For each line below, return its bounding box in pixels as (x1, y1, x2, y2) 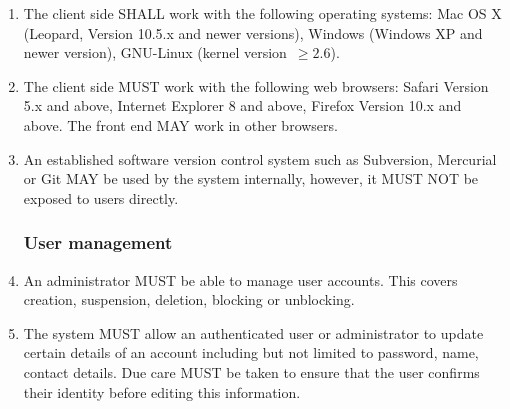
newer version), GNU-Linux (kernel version (23, 42, 287, 63)
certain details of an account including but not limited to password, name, (23, 342, 479, 363)
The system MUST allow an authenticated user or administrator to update (23, 322, 484, 343)
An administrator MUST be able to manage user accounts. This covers (23, 269, 458, 290)
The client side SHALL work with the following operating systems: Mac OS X (23, 3, 502, 23)
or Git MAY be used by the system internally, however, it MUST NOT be (23, 168, 479, 189)
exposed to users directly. (23, 187, 179, 208)
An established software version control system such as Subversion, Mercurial (23, 148, 497, 169)
